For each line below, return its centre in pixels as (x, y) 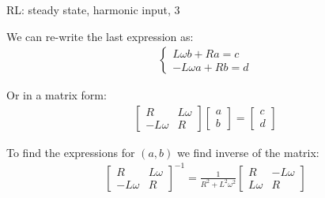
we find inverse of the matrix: (248, 152)
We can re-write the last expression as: (100, 36)
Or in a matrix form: (57, 95)
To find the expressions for (71, 152)
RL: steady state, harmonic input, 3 (93, 9)
